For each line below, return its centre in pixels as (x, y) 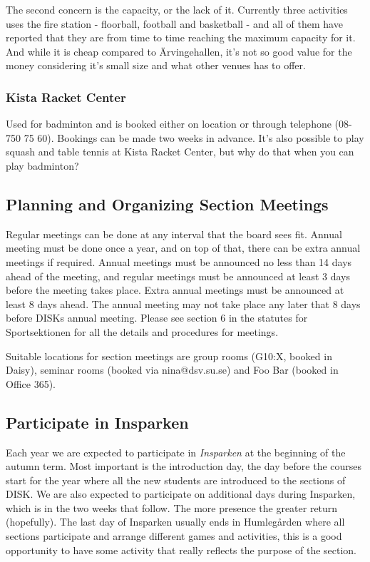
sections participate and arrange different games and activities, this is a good (174, 536)
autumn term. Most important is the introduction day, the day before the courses (184, 466)
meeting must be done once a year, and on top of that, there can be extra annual (183, 248)
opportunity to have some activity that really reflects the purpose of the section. (181, 550)
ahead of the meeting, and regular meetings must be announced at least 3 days (178, 276)
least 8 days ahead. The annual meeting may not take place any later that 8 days (183, 303)
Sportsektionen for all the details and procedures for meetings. (142, 331)
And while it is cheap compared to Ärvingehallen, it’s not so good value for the (179, 51)
